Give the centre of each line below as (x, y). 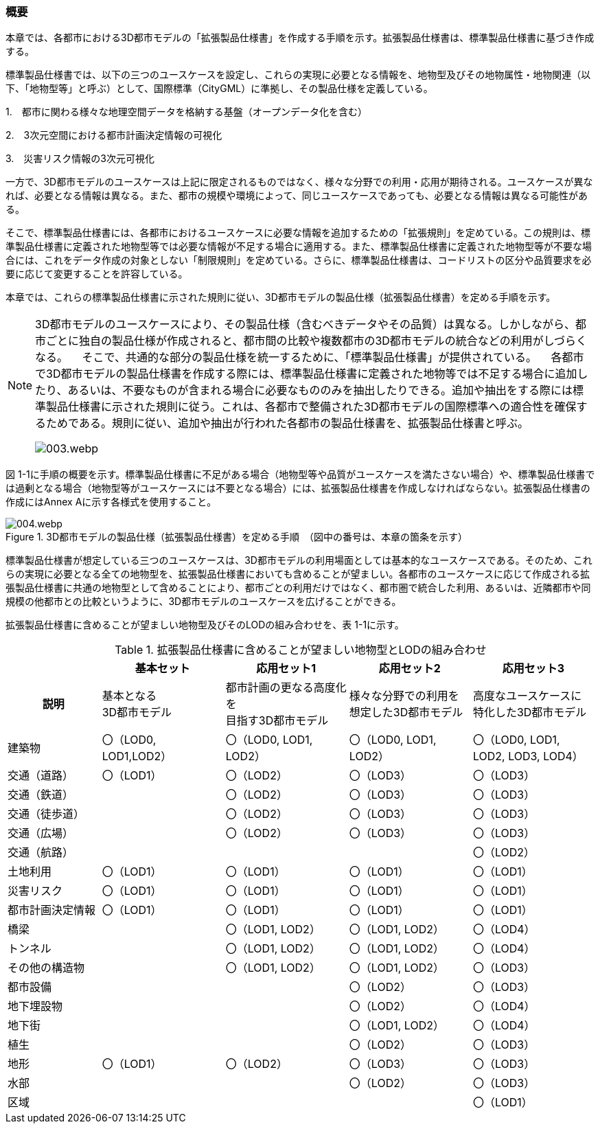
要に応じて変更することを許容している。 (97, 274)
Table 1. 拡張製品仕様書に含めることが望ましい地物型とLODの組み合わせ (301, 650)
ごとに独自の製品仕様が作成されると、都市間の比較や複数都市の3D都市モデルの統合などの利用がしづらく (316, 341)
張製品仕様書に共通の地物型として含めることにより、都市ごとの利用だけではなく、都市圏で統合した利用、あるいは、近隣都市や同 (298, 588)
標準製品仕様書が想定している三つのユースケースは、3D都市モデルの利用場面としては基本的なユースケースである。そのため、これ (299, 560)
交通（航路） (41, 853)
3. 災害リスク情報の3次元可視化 (80, 159)
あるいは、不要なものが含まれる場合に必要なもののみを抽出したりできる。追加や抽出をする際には (320, 390)
